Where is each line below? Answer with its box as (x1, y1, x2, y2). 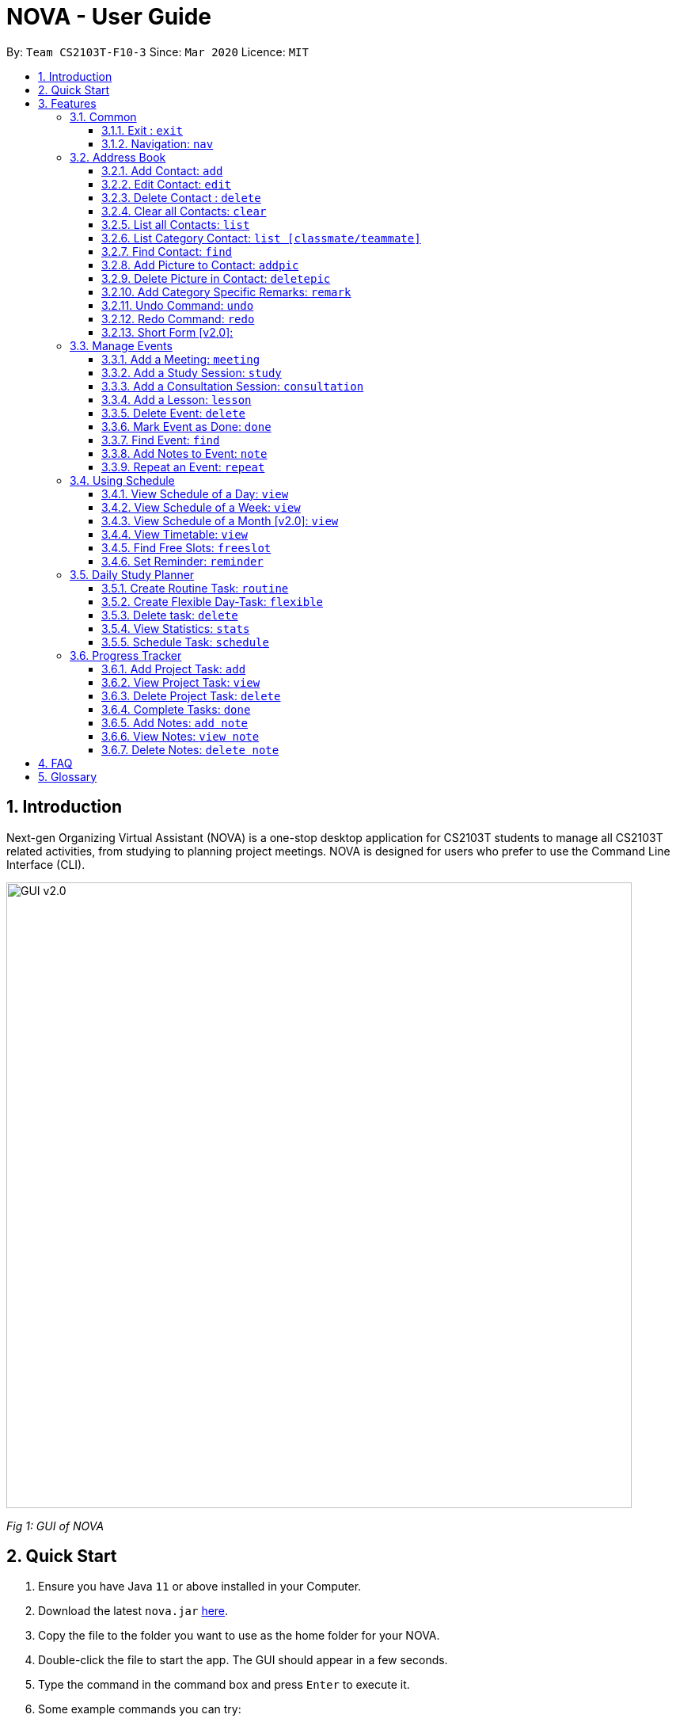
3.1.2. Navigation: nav (101, 136, 214, 150)
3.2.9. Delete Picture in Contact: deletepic (101, 271, 331, 285)
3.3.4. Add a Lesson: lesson (101, 392, 252, 406)
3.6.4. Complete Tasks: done (101, 702, 251, 716)
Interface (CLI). (6, 857, 85, 871)
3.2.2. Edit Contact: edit (101, 177, 232, 191)
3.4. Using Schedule (70, 473, 175, 487)
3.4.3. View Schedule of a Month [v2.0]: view (101, 513, 339, 528)
